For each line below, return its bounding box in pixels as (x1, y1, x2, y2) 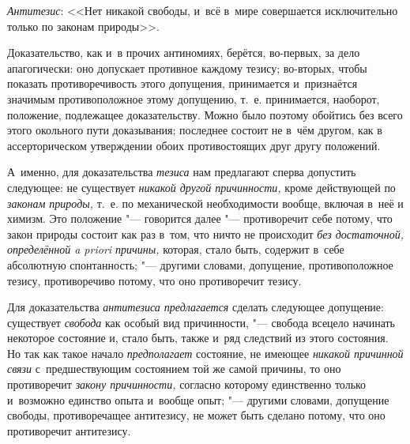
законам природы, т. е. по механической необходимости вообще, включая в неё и (7, 194, 404, 211)
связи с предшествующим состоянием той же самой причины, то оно (7, 360, 341, 377)
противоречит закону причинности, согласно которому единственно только (7, 376, 367, 393)
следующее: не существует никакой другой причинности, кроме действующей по (7, 179, 396, 195)
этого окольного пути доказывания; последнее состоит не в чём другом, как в (7, 122, 382, 138)
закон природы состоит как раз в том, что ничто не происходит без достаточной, (7, 225, 404, 242)
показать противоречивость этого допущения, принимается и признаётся (7, 75, 358, 92)
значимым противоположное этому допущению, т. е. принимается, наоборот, (7, 90, 380, 107)
